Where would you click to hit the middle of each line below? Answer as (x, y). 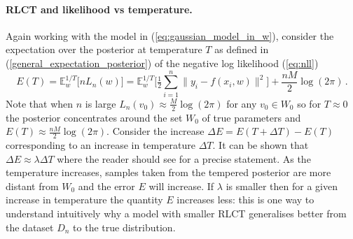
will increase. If (181, 186)
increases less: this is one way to (245, 200)
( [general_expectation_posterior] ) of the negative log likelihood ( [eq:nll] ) (162, 63)
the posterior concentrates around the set (94, 117)
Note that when (40, 103)
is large (101, 103)
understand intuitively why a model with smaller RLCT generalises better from (176, 213)
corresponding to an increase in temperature (101, 144)
